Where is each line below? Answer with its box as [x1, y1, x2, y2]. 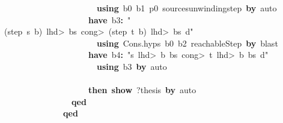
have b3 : [88, 13, 124, 26]
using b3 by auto [97, 60, 167, 72]
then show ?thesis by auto [88, 84, 196, 96]
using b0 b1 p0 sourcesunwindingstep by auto [97, 2, 277, 14]
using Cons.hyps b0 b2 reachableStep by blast [97, 36, 278, 49]
